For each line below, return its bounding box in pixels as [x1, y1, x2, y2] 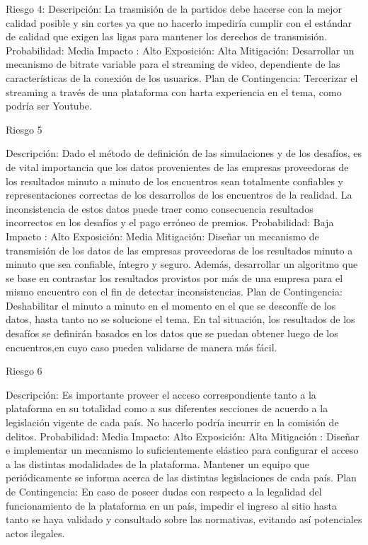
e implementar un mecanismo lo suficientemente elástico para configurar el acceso [6, 443, 359, 457]
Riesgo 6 [6, 363, 42, 378]
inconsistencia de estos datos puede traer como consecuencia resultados [6, 201, 314, 216]
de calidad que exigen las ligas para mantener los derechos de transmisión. [6, 29, 328, 44]
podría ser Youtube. [6, 98, 92, 113]
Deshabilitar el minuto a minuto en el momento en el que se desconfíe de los [6, 298, 336, 312]
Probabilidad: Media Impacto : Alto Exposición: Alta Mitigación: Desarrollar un [6, 42, 355, 57]
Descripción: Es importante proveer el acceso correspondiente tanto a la [6, 387, 316, 402]
